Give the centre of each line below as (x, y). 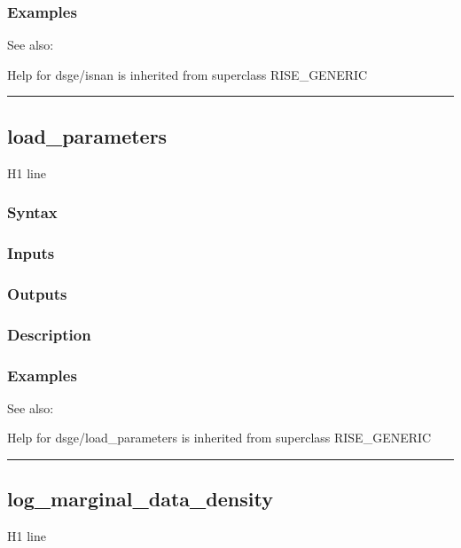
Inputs (31, 252)
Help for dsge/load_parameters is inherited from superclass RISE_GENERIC (219, 438)
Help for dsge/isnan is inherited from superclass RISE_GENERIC (188, 74)
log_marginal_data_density (140, 499)
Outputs (37, 293)
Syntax (32, 212)
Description (49, 334)
